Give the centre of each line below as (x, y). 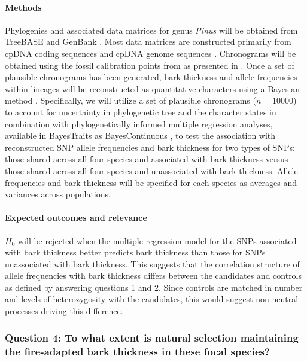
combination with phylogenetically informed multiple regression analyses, (139, 124)
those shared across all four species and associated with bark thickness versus (147, 159)
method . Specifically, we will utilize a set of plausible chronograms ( (130, 100)
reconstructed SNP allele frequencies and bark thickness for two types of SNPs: (150, 147)
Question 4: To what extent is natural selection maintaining (152, 337)
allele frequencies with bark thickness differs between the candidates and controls (153, 276)
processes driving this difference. (64, 311)
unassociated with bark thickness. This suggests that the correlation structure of (152, 264)
